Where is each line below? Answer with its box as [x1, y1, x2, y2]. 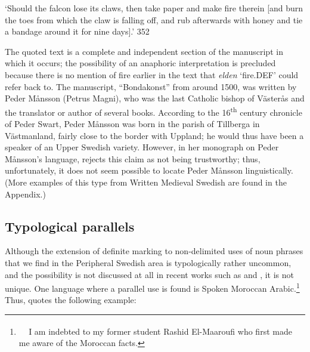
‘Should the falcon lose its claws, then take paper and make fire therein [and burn [5, 2, 303, 14]
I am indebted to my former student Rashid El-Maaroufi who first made [29, 325, 292, 337]
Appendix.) [5, 187, 46, 200]
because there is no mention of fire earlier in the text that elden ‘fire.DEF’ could [5, 68, 299, 81]
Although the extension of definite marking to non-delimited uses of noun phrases [5, 245, 303, 257]
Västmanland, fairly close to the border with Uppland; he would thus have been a [5, 129, 304, 141]
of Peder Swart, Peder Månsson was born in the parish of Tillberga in [5, 118, 260, 129]
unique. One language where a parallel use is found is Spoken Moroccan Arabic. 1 [5, 280, 300, 294]
